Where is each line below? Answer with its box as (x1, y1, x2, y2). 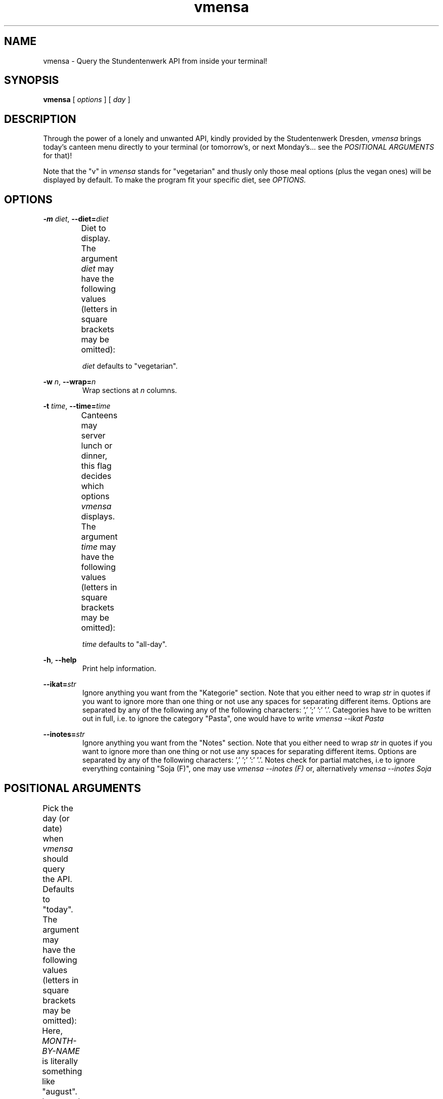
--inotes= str (43, 730, 85, 739)
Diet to (81, 223, 106, 234)
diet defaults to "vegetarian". (82, 362, 178, 371)
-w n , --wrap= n (43, 377, 96, 386)
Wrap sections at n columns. (82, 386, 177, 395)
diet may (81, 263, 114, 274)
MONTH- (42, 1035, 77, 1046)
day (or (42, 813, 70, 823)
